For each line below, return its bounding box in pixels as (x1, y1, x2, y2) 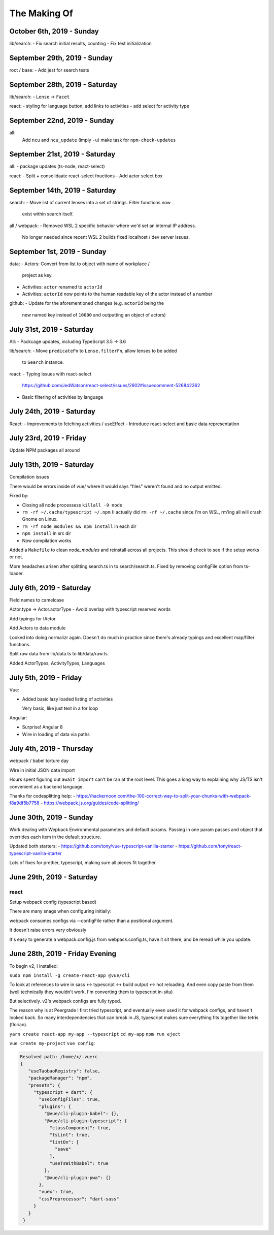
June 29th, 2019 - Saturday (9, 873, 98, 881)
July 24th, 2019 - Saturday (9, 407, 96, 416)
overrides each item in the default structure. (9, 834, 101, 840)
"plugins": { (39, 1103, 71, 1110)
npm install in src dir (22, 530, 71, 536)
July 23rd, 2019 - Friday (9, 434, 87, 442)
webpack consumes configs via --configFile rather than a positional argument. (9, 917, 174, 924)
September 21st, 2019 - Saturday (9, 150, 116, 159)
